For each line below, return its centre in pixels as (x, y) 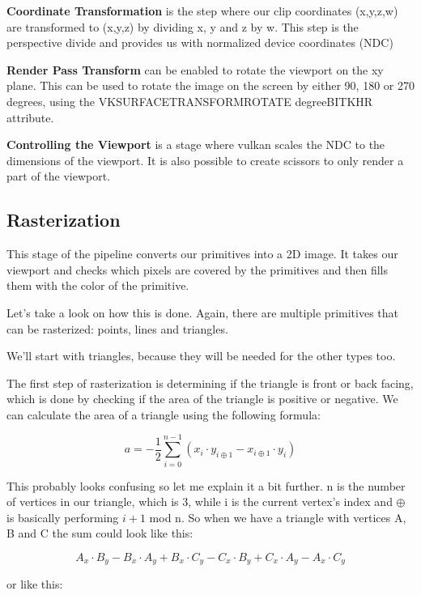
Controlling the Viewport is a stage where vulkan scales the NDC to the (196, 144)
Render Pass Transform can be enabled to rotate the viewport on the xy (195, 69)
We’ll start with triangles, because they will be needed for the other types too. (201, 356)
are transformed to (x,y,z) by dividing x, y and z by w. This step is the (183, 26)
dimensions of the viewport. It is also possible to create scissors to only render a (205, 160)
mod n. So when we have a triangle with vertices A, (278, 517)
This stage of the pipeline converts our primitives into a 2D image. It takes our (202, 254)
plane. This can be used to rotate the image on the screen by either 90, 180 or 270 (210, 85)
